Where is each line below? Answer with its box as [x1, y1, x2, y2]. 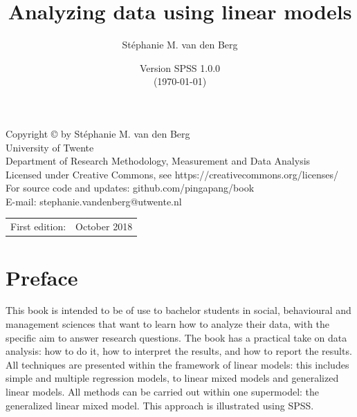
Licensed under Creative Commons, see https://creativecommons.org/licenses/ [6, 167, 339, 181]
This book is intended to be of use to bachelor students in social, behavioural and [6, 303, 351, 317]
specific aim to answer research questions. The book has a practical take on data [6, 330, 347, 344]
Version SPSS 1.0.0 [139, 60, 221, 75]
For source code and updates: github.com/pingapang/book [6, 180, 255, 195]
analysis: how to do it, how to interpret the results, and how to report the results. [6, 344, 352, 358]
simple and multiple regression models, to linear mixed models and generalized [6, 371, 339, 385]
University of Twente [6, 140, 94, 154]
